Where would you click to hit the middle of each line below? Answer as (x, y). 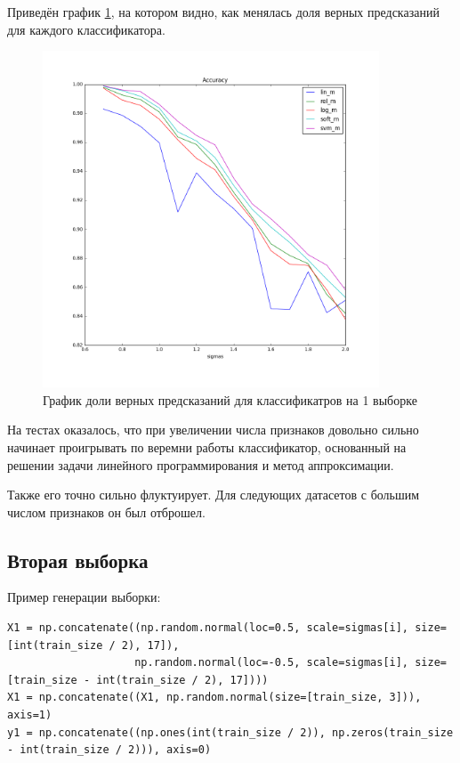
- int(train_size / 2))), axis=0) (109, 750)
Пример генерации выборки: (84, 597)
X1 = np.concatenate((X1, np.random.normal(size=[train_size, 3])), (214, 698)
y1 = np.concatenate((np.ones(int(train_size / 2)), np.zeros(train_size (230, 732)
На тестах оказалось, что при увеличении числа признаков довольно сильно (213, 430)
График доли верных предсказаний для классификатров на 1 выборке (230, 399)
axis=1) (30, 715)
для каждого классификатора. (86, 29)
